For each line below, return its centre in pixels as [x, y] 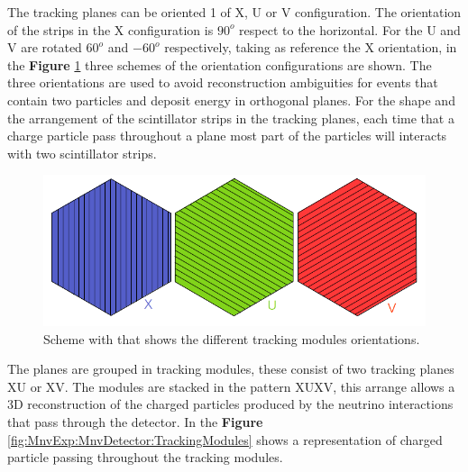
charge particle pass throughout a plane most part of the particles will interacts [227, 136]
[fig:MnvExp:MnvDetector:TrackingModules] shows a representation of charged [225, 439]
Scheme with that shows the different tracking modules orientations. [232, 338]
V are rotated [45, 47]
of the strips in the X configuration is [110, 29]
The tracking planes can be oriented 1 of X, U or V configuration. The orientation [234, 12]
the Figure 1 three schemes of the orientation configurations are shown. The [220, 64]
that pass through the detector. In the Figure [135, 421]
